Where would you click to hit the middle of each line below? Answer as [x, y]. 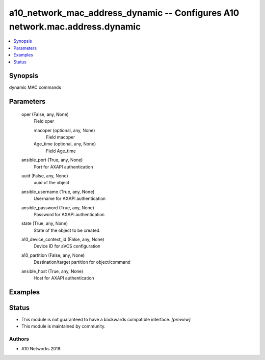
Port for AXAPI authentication [63, 166]
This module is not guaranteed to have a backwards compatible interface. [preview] [106, 319]
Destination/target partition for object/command [82, 262]
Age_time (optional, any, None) [65, 144]
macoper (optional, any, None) [64, 130]
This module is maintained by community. [63, 326]
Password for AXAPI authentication [69, 214]
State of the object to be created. [67, 230]
